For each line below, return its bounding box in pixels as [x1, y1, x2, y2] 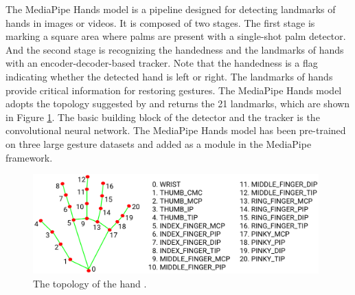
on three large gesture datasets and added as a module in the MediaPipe [5, 136, 312, 151]
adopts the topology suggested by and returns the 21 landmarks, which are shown [5, 96, 350, 111]
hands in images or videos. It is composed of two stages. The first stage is [5, 15, 315, 30]
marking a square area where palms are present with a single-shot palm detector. [5, 29, 346, 43]
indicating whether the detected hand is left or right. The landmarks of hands [5, 69, 333, 83]
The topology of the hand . [33, 276, 147, 290]
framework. [5, 150, 53, 164]
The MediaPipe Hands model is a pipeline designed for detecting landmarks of [5, 2, 336, 16]
